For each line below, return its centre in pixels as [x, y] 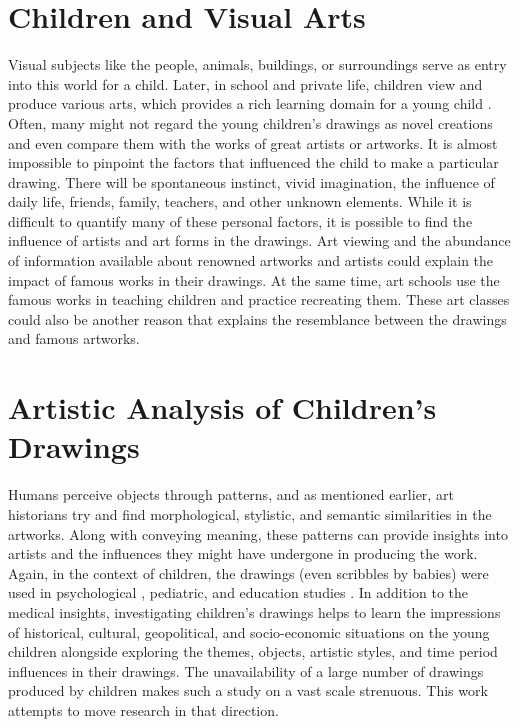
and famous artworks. [74, 338]
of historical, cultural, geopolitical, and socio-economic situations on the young [249, 631]
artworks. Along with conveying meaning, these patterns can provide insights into [258, 533]
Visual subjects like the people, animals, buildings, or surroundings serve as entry [257, 64]
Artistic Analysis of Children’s [222, 407]
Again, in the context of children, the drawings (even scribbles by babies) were [248, 572]
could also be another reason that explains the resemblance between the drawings [257, 318]
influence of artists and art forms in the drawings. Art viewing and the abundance [259, 240]
